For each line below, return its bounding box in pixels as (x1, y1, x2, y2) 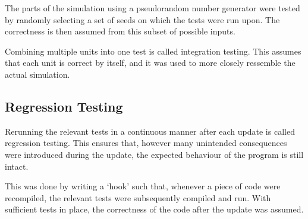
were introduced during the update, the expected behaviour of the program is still (5, 148, 304, 160)
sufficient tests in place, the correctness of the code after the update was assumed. (5, 203, 304, 215)
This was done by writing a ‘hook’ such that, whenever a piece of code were (5, 180, 281, 192)
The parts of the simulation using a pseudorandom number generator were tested (5, 2, 300, 14)
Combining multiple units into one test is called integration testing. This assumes (5, 45, 301, 57)
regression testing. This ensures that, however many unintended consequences (5, 137, 287, 149)
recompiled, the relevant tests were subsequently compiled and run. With (5, 191, 271, 204)
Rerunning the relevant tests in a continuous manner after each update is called (5, 125, 295, 137)
